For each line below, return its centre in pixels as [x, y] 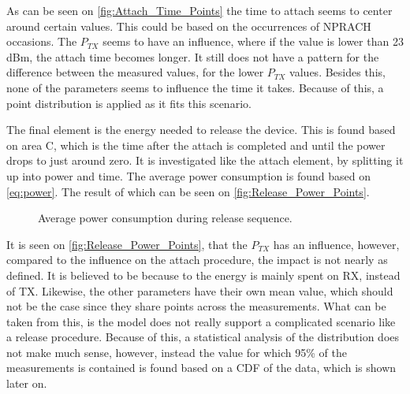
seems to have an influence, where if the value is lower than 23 [253, 41]
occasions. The [42, 41]
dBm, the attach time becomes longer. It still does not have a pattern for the [193, 56]
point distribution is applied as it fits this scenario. [129, 103]
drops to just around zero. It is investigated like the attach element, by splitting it [205, 160]
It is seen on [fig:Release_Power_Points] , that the [127, 244]
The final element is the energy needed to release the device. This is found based [201, 130]
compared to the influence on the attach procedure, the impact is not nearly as [197, 260]
